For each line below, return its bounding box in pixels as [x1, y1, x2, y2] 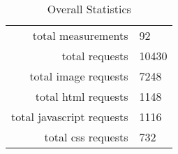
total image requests [29, 68, 128, 84]
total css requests [44, 129, 128, 145]
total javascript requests [11, 108, 128, 125]
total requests [61, 48, 128, 64]
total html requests [35, 88, 128, 104]
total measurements [32, 27, 128, 43]
